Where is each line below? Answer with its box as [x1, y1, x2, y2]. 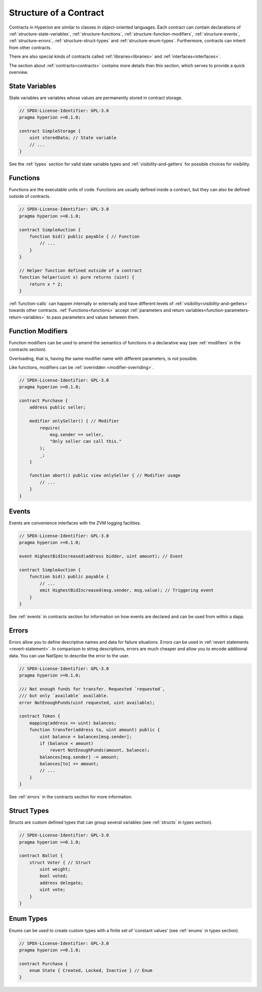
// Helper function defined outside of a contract [19, 267, 143, 273]
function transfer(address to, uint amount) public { [29, 727, 160, 733]
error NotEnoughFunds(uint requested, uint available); [19, 700, 155, 705]
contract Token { [19, 713, 61, 719]
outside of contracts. [9, 194, 51, 199]
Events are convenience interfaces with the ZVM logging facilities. [9, 520, 142, 526]
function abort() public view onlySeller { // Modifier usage [29, 473, 180, 478]
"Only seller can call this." [49, 439, 122, 444]
